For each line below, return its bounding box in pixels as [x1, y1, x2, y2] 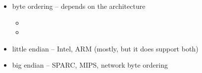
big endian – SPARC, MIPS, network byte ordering [12, 60, 168, 70]
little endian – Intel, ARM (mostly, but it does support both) [12, 43, 199, 53]
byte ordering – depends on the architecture [12, 1, 146, 11]
